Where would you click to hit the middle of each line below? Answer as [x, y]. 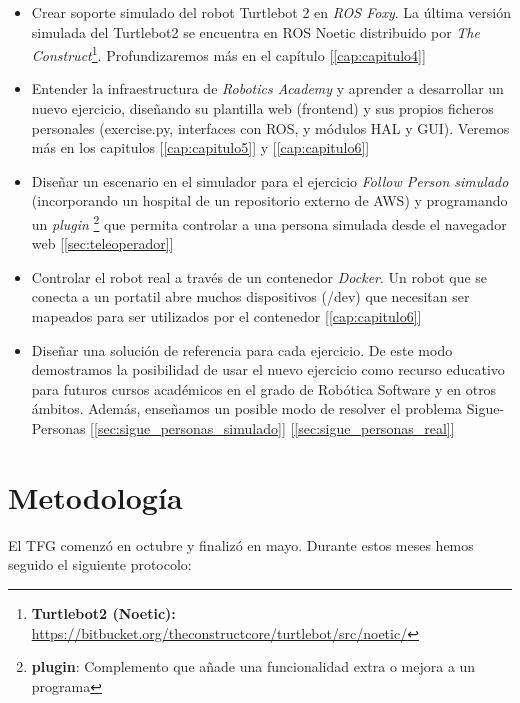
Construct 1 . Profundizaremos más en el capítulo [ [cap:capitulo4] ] [228, 53]
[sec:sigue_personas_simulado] [188, 428]
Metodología [95, 496]
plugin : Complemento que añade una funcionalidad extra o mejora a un [253, 666]
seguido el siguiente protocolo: [100, 564]
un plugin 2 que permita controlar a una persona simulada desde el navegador [269, 222]
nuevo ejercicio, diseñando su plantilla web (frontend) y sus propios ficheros [262, 108]
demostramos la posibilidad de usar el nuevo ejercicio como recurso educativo [268, 369]
